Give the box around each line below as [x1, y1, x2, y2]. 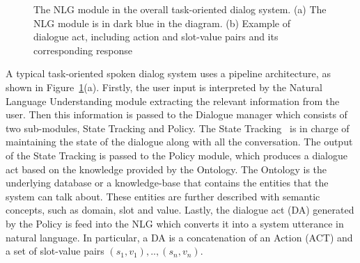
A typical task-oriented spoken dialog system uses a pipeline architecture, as [6, 66, 331, 81]
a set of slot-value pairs [6, 244, 104, 258]
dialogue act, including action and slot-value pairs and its [33, 29, 279, 44]
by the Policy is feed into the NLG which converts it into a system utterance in [6, 216, 344, 230]
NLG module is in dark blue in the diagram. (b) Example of [33, 15, 290, 30]
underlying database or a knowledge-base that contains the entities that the [6, 175, 329, 190]
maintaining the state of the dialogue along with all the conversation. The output [6, 134, 353, 149]
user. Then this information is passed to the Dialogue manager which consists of [6, 107, 347, 122]
